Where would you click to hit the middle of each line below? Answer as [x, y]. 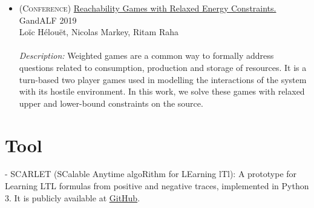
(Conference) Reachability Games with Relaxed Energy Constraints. [148, 8]
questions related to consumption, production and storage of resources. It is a [163, 67]
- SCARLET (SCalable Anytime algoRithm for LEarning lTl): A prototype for [151, 174]
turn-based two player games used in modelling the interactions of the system [163, 79]
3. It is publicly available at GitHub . [73, 197]
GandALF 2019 [48, 20]
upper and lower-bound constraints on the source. [111, 103]
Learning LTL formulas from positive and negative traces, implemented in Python [157, 186]
